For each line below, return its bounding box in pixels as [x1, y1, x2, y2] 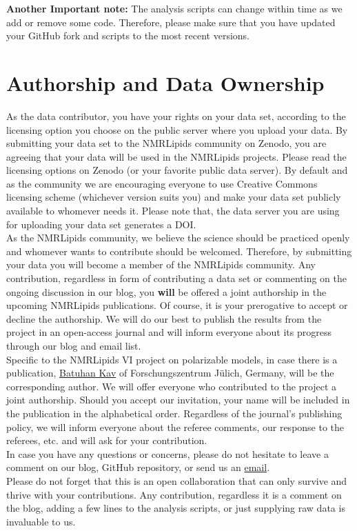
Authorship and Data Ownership [6, 68, 325, 97]
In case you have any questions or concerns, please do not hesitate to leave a [6, 446, 329, 461]
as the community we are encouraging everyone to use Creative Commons [6, 176, 318, 190]
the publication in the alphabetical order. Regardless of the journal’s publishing [6, 405, 343, 420]
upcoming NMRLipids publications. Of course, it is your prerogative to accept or [6, 298, 348, 312]
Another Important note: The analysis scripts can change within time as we [6, 1, 343, 15]
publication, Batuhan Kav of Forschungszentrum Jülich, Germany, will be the [6, 365, 334, 380]
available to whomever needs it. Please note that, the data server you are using [6, 203, 340, 218]
